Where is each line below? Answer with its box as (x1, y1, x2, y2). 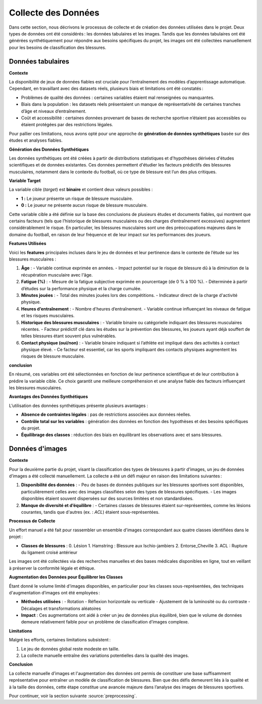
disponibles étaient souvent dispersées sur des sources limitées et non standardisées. (21, 495, 194, 502)
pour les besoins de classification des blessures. (9, 44, 106, 50)
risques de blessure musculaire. (21, 353, 85, 359)
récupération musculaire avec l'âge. (21, 272, 93, 278)
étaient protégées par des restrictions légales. (21, 122, 114, 128)
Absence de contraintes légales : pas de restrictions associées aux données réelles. (21, 411, 192, 417)
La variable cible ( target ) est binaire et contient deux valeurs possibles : (9, 187, 153, 193)
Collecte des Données (9, 7, 99, 18)
